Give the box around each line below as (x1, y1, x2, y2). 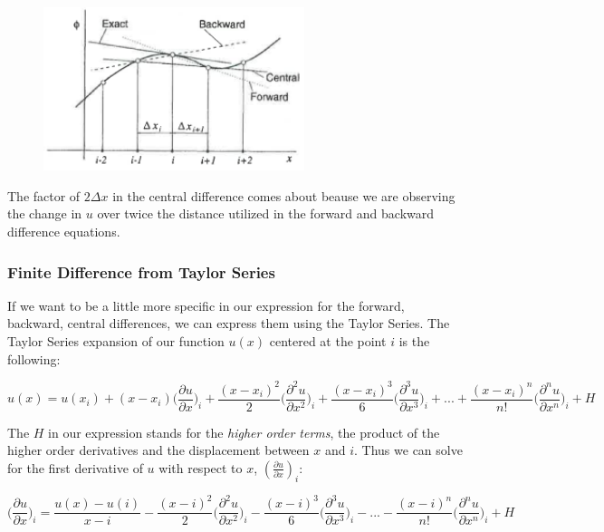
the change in (7, 204, 82, 223)
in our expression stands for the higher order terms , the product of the (48, 422, 440, 441)
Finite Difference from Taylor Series (7, 260, 275, 283)
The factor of (7, 186, 81, 205)
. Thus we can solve (354, 440, 463, 459)
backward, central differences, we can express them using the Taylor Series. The (7, 314, 450, 333)
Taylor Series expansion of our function (7, 332, 225, 351)
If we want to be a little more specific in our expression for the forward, (7, 295, 405, 314)
